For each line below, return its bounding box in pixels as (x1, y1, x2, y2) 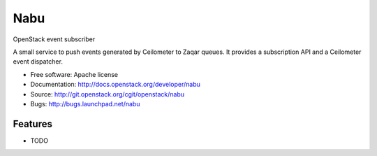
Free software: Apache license (30, 70, 119, 78)
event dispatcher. (13, 57, 63, 66)
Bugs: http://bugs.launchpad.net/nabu (30, 99, 140, 108)
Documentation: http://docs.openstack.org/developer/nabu (30, 80, 200, 89)
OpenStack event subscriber (13, 35, 96, 43)
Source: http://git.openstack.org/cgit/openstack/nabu (30, 90, 185, 98)
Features (13, 118, 52, 129)
